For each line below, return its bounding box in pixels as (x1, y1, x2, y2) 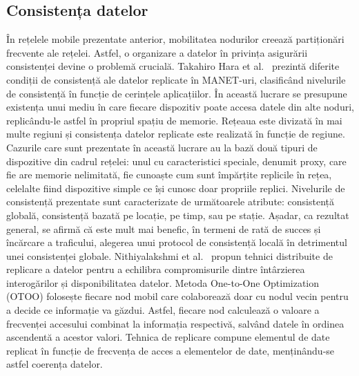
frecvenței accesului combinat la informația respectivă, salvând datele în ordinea (6, 316, 345, 330)
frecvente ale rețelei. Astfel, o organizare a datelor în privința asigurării (6, 45, 308, 59)
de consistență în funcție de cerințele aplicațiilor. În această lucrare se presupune (6, 86, 347, 100)
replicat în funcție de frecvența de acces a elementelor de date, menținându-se (6, 343, 335, 357)
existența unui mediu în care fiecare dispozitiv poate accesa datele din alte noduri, (6, 100, 354, 114)
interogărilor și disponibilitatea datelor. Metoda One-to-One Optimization (6, 275, 320, 290)
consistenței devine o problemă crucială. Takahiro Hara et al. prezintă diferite (6, 59, 340, 73)
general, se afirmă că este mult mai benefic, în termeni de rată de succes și (6, 221, 321, 236)
